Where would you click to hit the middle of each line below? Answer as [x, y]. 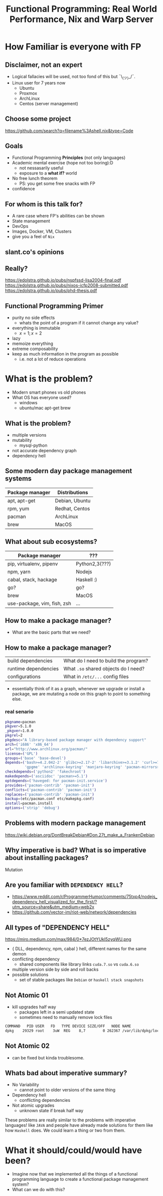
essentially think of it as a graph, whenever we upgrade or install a [78, 689]
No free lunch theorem [35, 179]
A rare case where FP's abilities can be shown [58, 216]
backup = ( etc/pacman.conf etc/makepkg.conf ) [50, 799]
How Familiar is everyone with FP [73, 47]
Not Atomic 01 [27, 995]
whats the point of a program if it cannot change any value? [79, 323]
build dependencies [30, 661]
